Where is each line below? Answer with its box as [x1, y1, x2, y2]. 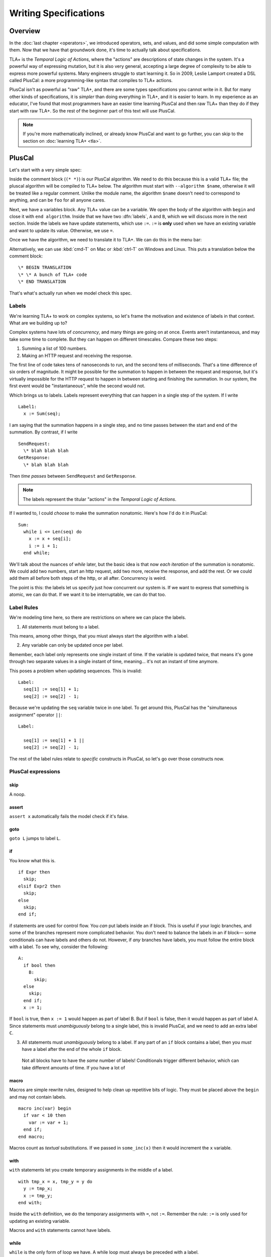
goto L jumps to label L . [9, 835, 61, 842]
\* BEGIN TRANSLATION [18, 264, 71, 271]
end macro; [18, 1134, 45, 1139]
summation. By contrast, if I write [9, 429, 78, 435]
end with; [18, 1200, 42, 1205]
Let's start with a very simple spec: [9, 166, 82, 173]
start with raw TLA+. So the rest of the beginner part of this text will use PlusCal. [9, 108, 176, 114]
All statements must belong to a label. [22, 623, 100, 630]
